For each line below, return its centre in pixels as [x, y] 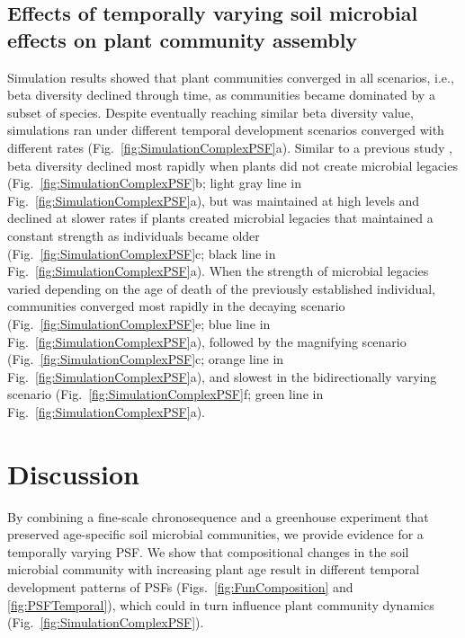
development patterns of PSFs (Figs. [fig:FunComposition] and [180, 586]
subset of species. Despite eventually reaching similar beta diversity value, [210, 112]
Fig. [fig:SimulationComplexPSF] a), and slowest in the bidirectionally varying [222, 376]
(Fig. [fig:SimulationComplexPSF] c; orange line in [146, 359]
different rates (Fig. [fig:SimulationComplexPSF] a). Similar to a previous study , [230, 147]
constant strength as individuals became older [134, 235]
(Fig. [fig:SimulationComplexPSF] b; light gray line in [154, 183]
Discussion [73, 473]
